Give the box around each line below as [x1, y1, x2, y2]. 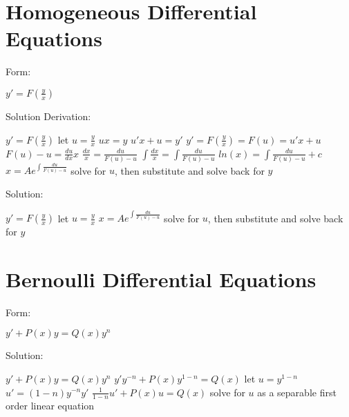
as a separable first [257, 385, 337, 399]
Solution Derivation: [6, 108, 91, 123]
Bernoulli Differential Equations [6, 264, 317, 293]
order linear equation [6, 398, 95, 413]
